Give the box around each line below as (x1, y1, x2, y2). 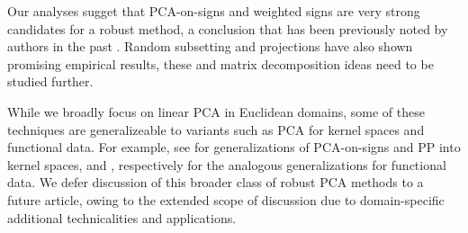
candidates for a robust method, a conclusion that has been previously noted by (7, 19, 448, 38)
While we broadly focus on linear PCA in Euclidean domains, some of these (7, 102, 425, 121)
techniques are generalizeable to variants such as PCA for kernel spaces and (7, 120, 425, 139)
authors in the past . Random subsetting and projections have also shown (7, 37, 413, 56)
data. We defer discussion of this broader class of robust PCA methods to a (7, 173, 424, 192)
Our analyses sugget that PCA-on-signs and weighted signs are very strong (7, 2, 420, 20)
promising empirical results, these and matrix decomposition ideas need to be (7, 54, 434, 73)
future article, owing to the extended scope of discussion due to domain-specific (7, 190, 445, 209)
